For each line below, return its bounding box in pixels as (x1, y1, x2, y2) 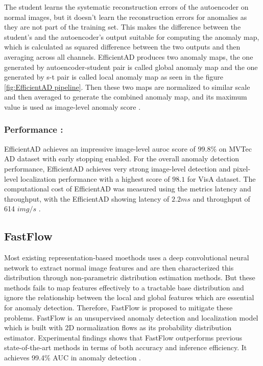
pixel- (233, 163, 251, 174)
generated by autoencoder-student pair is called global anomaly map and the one (4, 61, 258, 72)
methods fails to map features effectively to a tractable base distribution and (4, 282, 244, 292)
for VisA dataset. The (187, 173, 256, 184)
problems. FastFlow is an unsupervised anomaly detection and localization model (4, 312, 258, 323)
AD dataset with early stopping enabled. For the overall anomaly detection (4, 153, 239, 164)
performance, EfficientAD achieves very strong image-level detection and (4, 163, 231, 174)
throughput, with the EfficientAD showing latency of (4, 193, 170, 204)
